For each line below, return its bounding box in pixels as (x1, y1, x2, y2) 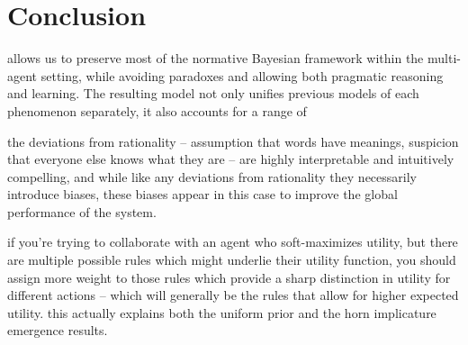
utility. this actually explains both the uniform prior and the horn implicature (7, 303, 436, 322)
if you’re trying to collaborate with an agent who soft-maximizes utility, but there (7, 232, 458, 251)
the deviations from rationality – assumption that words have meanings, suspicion (7, 132, 459, 150)
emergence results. (7, 321, 108, 340)
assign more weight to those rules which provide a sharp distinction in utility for (7, 268, 451, 286)
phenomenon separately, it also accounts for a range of (7, 101, 307, 120)
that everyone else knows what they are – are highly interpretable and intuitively (7, 150, 454, 168)
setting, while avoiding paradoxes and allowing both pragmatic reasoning (40, 66, 444, 85)
